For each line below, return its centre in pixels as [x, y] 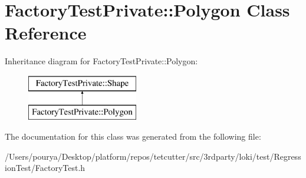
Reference [46, 33]
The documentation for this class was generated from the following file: [133, 136]
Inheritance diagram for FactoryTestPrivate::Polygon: [101, 61]
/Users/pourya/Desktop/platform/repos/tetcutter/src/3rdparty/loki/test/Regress [153, 156]
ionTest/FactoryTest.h [45, 168]
